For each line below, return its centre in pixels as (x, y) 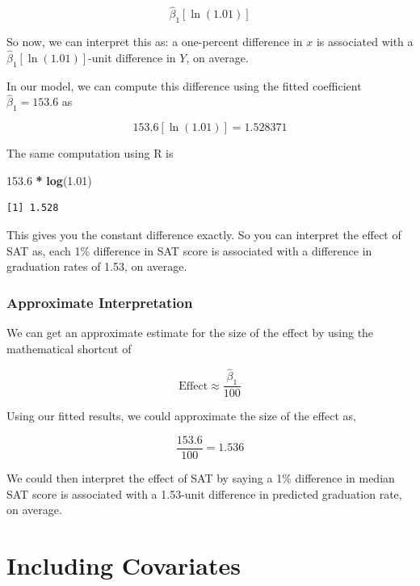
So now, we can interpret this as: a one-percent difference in (155, 42)
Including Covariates (124, 565)
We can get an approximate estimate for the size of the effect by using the (190, 333)
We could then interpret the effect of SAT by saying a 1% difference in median (201, 477)
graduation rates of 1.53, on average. (97, 266)
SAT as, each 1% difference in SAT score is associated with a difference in (189, 250)
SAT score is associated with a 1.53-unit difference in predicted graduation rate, (204, 493)
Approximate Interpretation (100, 302)
